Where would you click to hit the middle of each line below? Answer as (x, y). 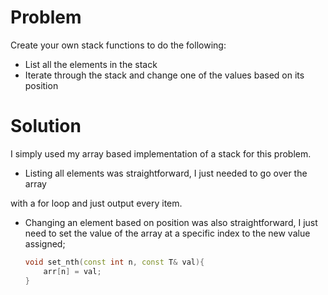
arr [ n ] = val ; (72, 271)
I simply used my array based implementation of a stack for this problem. (161, 153)
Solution (46, 126)
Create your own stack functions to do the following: (118, 45)
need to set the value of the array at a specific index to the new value (167, 233)
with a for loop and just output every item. (96, 203)
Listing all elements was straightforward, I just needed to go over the (166, 173)
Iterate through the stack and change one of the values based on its (164, 75)
